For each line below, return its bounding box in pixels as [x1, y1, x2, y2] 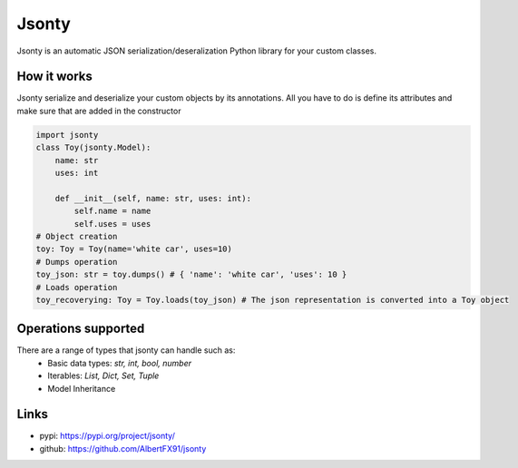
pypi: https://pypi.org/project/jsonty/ [39, 431, 176, 442]
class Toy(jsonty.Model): [35, 142, 151, 153]
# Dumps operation [35, 257, 118, 267]
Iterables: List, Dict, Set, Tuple [47, 370, 160, 381]
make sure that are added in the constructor [16, 105, 181, 116]
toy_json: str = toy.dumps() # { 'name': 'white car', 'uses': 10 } [35, 269, 347, 280]
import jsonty [35, 130, 99, 140]
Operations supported [16, 321, 145, 336]
